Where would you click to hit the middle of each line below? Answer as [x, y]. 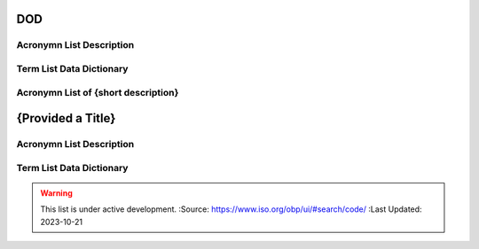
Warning [56, 193]
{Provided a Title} [66, 118]
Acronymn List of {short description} [98, 92]
